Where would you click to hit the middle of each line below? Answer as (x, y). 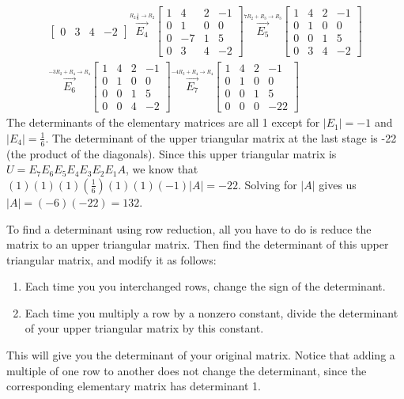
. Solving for (267, 184)
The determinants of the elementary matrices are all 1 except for (163, 122)
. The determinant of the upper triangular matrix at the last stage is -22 (221, 137)
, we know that (162, 169)
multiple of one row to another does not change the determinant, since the (187, 370)
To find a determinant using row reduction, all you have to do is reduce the (189, 228)
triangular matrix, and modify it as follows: (111, 259)
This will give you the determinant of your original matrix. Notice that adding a (201, 355)
